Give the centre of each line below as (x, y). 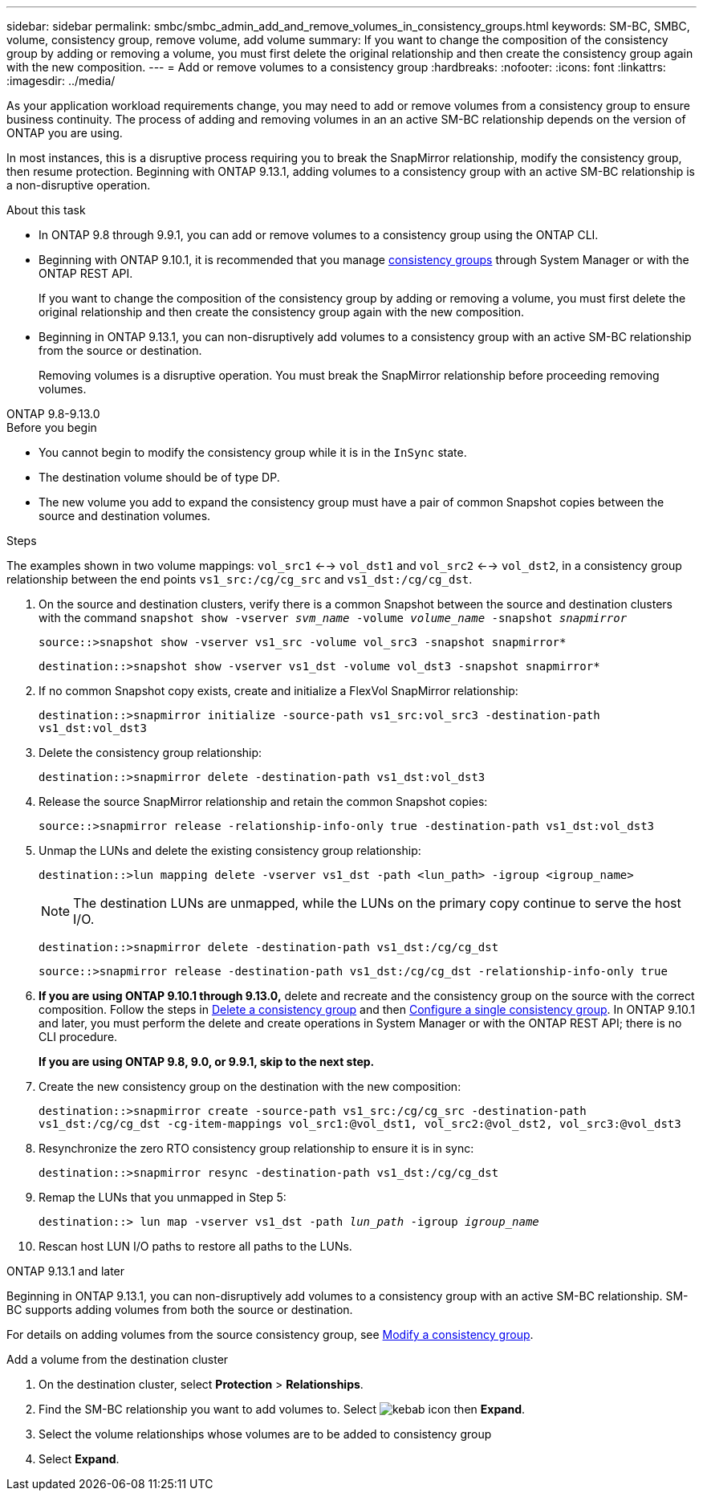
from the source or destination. (120, 350)
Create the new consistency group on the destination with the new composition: (250, 1086)
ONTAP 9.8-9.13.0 (53, 414)
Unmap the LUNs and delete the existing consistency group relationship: (230, 850)
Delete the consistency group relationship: (150, 753)
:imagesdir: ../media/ (61, 81)
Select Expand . (79, 1459)
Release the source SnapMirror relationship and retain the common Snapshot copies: (263, 801)
